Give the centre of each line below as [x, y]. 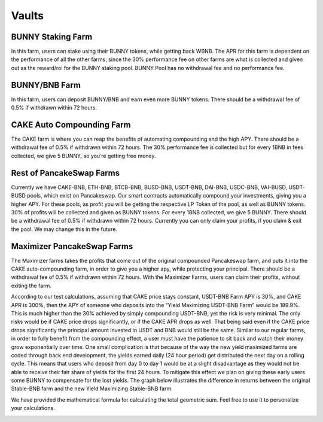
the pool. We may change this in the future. [64, 229]
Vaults [28, 16]
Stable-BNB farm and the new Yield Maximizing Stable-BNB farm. [92, 388]
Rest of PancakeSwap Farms [65, 173]
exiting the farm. [31, 286]
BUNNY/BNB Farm [46, 85]
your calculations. [33, 408]
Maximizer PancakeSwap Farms [72, 246]
